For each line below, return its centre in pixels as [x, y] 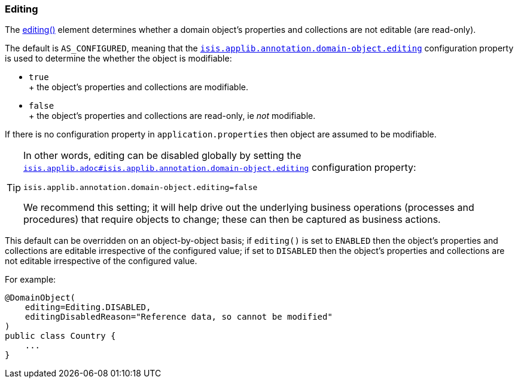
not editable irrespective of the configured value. [101, 261]
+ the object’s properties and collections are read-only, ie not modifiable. [172, 116]
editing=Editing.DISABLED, [88, 307]
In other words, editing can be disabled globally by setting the [162, 156]
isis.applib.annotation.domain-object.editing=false [141, 188]
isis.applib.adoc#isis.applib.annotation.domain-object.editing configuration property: [220, 168]
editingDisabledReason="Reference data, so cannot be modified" [179, 317]
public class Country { [60, 336]
